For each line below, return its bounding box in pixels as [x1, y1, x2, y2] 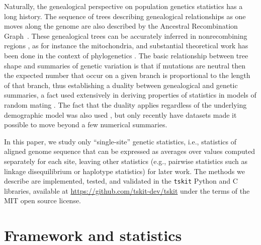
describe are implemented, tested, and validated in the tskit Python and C [4, 176, 238, 186]
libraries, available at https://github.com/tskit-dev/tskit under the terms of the [4, 185, 250, 196]
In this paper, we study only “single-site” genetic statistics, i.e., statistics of [4, 136, 236, 146]
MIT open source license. [4, 195, 81, 206]
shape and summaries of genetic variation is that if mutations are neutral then [4, 60, 246, 70]
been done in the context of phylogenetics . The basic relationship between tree [4, 50, 248, 60]
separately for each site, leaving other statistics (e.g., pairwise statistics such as [4, 155, 247, 166]
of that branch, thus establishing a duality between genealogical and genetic [4, 79, 238, 90]
